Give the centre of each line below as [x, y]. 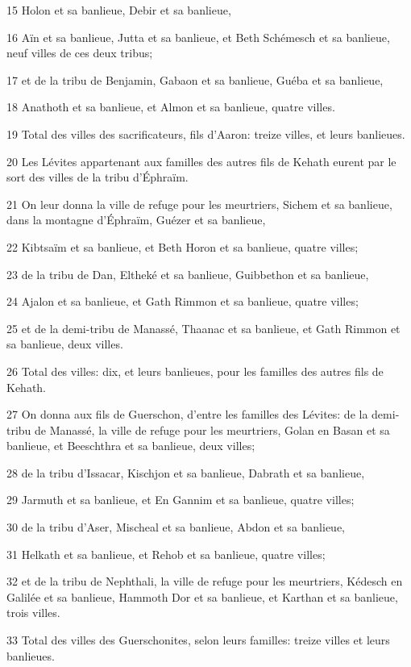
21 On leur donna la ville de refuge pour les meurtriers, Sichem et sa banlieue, [199, 204]
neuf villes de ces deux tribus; [80, 53]
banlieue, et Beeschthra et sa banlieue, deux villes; [131, 446]
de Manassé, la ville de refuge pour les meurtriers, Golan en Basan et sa [212, 429]
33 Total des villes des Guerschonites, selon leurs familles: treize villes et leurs [198, 640]
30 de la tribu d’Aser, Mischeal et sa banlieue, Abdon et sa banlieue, [176, 527]
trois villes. [33, 613]
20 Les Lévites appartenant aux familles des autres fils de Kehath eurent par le [201, 161]
